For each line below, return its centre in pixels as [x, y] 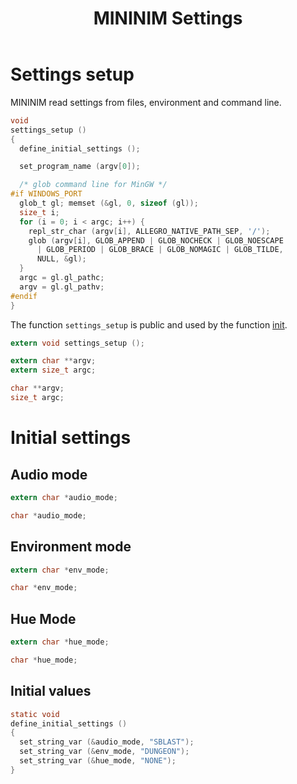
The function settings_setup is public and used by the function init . [149, 324]
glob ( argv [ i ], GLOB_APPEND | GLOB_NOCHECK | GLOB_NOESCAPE [156, 240]
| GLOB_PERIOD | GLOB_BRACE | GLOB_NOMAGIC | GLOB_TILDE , [160, 250]
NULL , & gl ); [61, 259]
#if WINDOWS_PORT [46, 194]
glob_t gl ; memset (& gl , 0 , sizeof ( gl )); [109, 203]
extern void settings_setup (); [77, 343]
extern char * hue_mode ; [60, 642]
